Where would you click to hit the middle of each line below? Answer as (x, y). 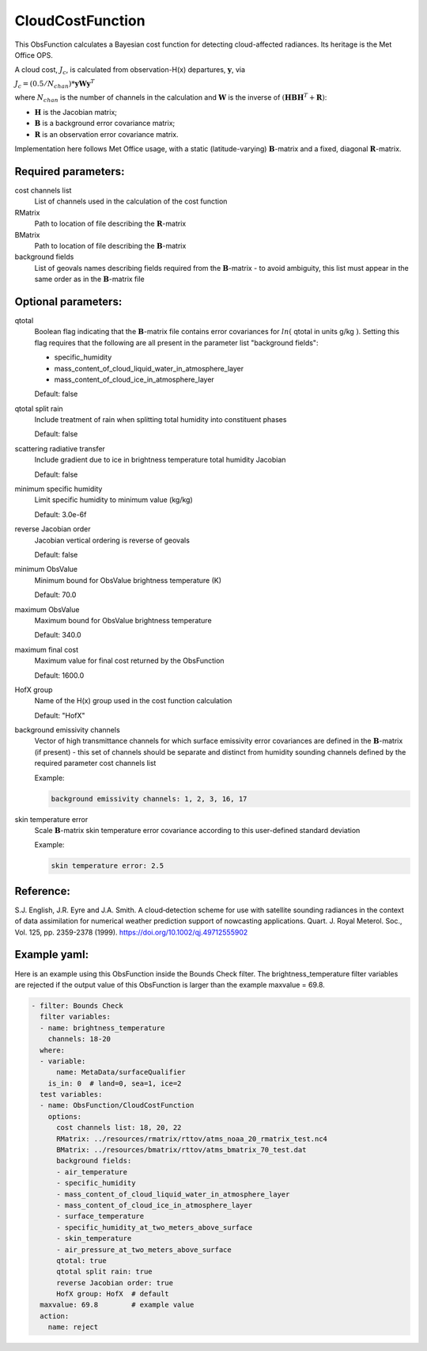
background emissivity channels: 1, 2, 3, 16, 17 (149, 799)
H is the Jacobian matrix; (76, 112)
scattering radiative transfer (60, 448)
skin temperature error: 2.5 (108, 866)
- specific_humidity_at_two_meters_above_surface (155, 1227)
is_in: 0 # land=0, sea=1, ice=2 (115, 1083)
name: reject (73, 1327)
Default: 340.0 (58, 635)
